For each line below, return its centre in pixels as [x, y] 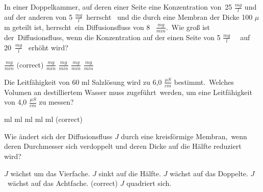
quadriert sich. [149, 183]
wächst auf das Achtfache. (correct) [63, 183]
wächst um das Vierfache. [50, 173]
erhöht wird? [48, 47]
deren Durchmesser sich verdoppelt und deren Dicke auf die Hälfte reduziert [123, 146]
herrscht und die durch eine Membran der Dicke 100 [169, 17]
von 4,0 [16, 102]
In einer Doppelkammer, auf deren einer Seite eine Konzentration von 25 [118, 7]
